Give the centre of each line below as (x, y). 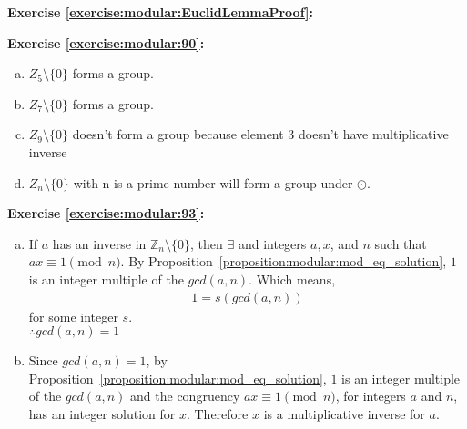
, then (207, 243)
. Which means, (292, 279)
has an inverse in (99, 243)
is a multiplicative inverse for (344, 413)
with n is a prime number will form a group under (213, 182)
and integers (272, 243)
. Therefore (217, 413)
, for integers (371, 396)
